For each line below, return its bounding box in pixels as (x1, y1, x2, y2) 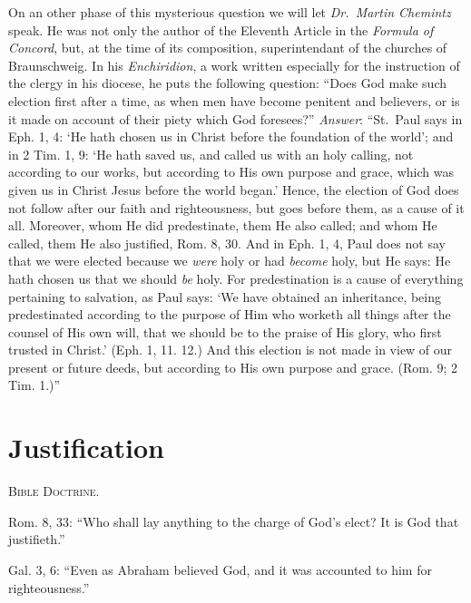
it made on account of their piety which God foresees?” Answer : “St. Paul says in (8, 109, 463, 128)
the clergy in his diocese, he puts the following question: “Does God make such (8, 73, 446, 92)
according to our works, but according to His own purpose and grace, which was (8, 162, 454, 181)
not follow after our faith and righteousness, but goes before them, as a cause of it (8, 198, 465, 217)
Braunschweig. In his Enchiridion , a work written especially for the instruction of (8, 55, 460, 74)
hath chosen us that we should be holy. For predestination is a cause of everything (8, 268, 464, 287)
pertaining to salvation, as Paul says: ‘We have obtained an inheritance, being (8, 287, 442, 306)
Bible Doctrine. (8, 481, 100, 501)
